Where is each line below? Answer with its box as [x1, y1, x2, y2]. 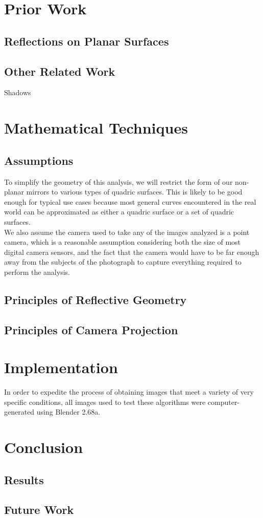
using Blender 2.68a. [36, 406, 101, 417]
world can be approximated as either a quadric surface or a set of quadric [4, 206, 234, 217]
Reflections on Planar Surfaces [4, 33, 169, 49]
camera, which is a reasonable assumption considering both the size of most [4, 236, 241, 247]
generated [4, 406, 35, 417]
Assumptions [4, 152, 74, 168]
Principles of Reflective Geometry [4, 291, 187, 307]
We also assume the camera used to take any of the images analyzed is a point [4, 226, 250, 237]
